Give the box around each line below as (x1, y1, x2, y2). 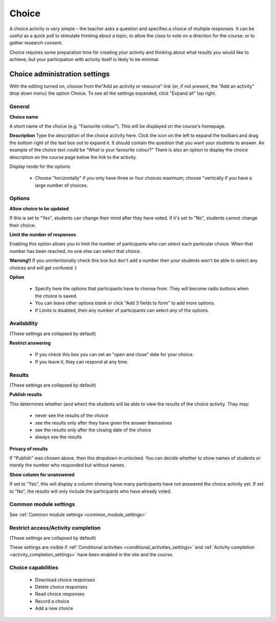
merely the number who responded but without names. (9, 462, 125, 468)
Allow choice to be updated (9, 205, 69, 212)
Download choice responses (35, 576, 96, 583)
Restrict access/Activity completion (9, 524, 101, 531)
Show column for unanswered (9, 471, 75, 478)
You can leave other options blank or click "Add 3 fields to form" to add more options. (35, 300, 216, 306)
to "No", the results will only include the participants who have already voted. (9, 488, 172, 494)
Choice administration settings (9, 70, 110, 78)
